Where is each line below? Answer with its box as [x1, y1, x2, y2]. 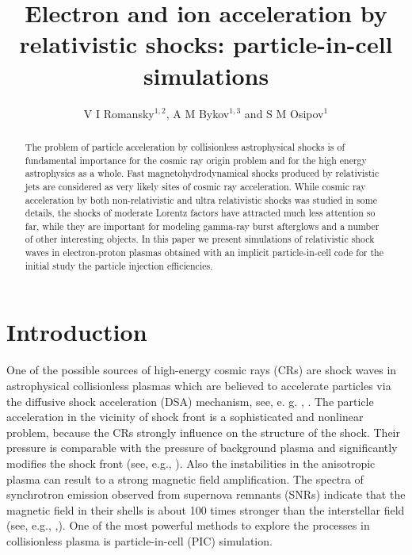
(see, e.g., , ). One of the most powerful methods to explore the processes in [6, 517, 370, 534]
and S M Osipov [244, 105, 324, 121]
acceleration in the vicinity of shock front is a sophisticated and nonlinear [6, 408, 364, 425]
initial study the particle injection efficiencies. [25, 258, 213, 272]
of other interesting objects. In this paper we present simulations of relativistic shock [25, 232, 375, 246]
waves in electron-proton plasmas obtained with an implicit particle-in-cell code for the [25, 246, 383, 259]
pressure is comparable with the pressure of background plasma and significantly [6, 439, 398, 456]
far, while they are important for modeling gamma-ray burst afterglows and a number [25, 219, 380, 232]
